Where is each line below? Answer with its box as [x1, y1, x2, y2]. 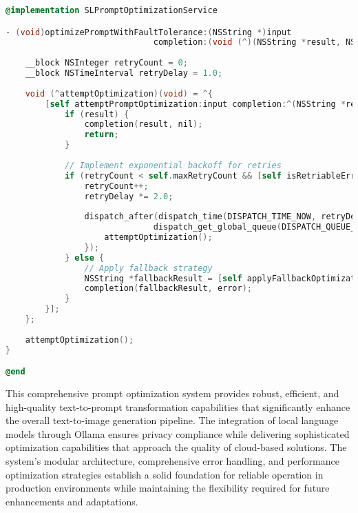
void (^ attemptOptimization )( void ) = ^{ [25, 88, 213, 99]
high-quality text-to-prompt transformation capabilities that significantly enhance [6, 399, 350, 414]
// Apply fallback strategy [84, 263, 213, 273]
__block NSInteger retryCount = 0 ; [25, 58, 188, 68]
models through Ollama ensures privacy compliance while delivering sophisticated [6, 426, 350, 441]
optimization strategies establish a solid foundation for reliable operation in [6, 467, 324, 481]
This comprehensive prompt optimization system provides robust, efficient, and [6, 386, 339, 401]
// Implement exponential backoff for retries [64, 160, 282, 170]
